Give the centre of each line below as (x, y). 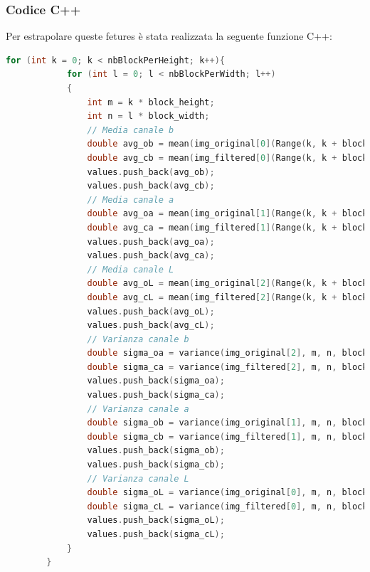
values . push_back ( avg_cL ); (151, 325)
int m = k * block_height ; (151, 102)
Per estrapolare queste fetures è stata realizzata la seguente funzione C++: (169, 36)
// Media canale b (131, 130)
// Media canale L (131, 269)
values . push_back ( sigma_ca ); (156, 395)
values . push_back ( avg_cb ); (151, 186)
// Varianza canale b (138, 339)
